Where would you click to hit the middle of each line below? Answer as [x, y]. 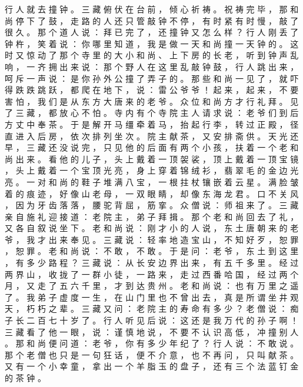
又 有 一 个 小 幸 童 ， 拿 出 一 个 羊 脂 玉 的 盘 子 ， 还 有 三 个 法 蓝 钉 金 [152, 366]
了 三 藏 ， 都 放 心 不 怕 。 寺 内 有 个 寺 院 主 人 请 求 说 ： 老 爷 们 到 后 [152, 113]
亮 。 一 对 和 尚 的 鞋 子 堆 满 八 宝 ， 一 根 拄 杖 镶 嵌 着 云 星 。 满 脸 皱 [152, 181]
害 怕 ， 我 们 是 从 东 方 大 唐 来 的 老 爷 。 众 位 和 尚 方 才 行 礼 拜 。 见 [152, 101]
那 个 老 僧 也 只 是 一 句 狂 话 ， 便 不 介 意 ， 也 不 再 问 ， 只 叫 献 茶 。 [152, 354]
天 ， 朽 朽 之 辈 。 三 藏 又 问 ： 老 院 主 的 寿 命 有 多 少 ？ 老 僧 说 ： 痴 [152, 308]
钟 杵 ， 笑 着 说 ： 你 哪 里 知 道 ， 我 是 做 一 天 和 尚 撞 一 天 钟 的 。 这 [152, 43]
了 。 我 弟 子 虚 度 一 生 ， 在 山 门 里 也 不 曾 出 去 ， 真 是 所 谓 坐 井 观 [152, 297]
